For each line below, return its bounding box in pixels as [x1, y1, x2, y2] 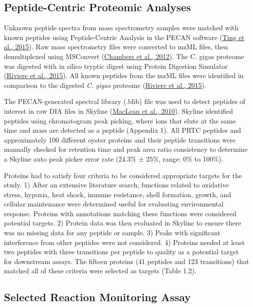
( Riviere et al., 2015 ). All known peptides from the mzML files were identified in [4, 70, 244, 81]
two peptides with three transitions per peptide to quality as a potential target [4, 246, 239, 257]
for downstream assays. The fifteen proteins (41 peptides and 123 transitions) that [4, 256, 249, 266]
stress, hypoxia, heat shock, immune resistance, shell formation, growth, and [4, 189, 231, 199]
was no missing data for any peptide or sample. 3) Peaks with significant [4, 227, 220, 238]
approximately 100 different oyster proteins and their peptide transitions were [4, 134, 236, 144]
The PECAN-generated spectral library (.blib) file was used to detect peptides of [4, 96, 245, 106]
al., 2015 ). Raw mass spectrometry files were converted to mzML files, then [4, 41, 228, 52]
